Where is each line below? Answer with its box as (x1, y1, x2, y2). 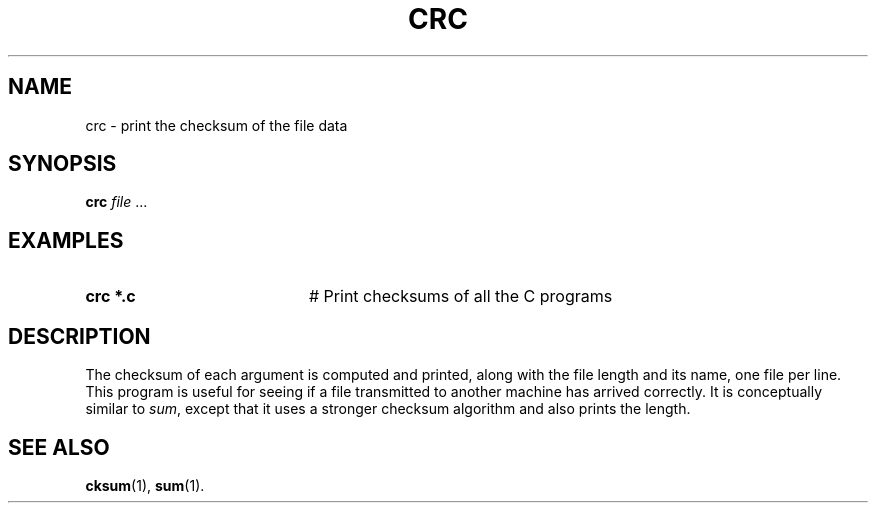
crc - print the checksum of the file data (85, 116, 348, 134)
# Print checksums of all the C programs (308, 286, 613, 307)
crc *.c (85, 286, 136, 307)
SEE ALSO (8, 434, 110, 460)
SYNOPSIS (8, 151, 117, 177)
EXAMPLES (8, 227, 124, 253)
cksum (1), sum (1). (85, 476, 205, 494)
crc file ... (85, 193, 148, 211)
